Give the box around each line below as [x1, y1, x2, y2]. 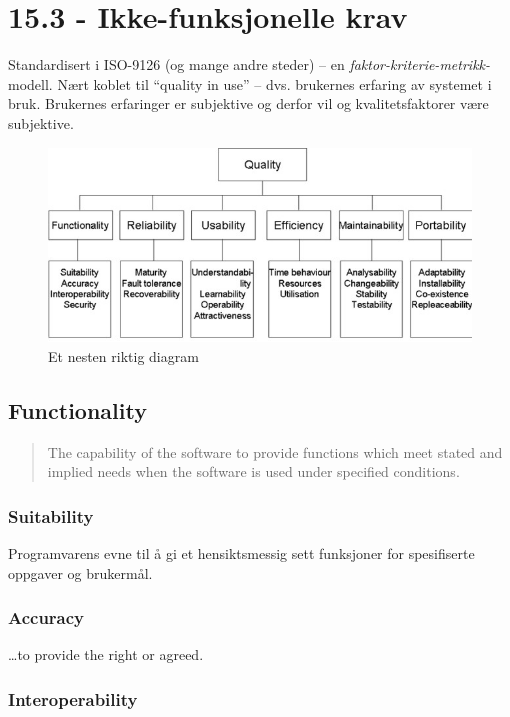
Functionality [8, 394, 147, 425]
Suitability [8, 503, 94, 528]
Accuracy [8, 605, 85, 630]
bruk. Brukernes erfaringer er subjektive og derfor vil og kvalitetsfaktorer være [8, 93, 489, 114]
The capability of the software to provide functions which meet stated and [47, 441, 503, 462]
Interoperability [8, 686, 138, 711]
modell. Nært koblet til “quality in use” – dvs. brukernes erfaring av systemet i [8, 73, 492, 94]
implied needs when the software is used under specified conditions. [47, 461, 460, 482]
